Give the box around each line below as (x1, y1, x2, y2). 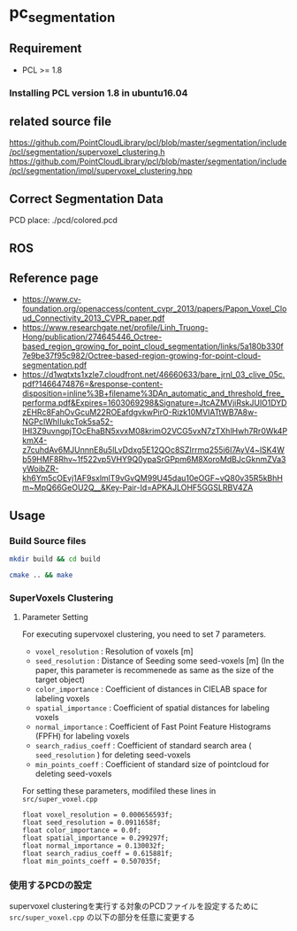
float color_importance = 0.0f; (21, 826, 141, 835)
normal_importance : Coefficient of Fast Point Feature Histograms (34, 721, 271, 733)
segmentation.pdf (21, 360, 88, 370)
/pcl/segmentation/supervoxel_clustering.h (9, 147, 165, 158)
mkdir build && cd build (9, 555, 101, 564)
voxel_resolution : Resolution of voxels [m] (34, 646, 194, 657)
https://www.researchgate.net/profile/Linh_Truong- (21, 322, 209, 333)
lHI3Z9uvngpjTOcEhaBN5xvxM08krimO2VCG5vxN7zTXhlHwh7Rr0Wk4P (21, 426, 288, 437)
